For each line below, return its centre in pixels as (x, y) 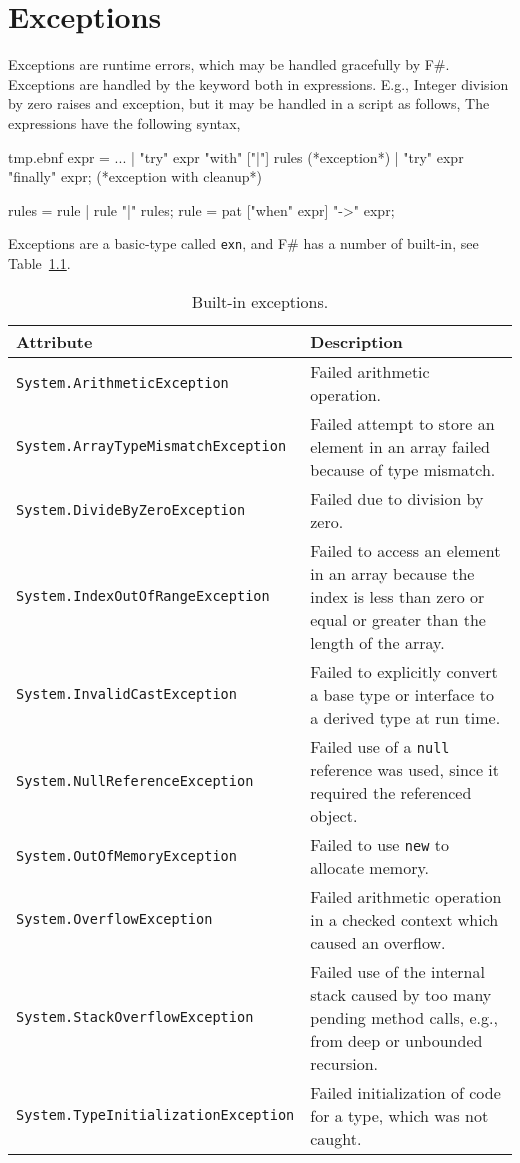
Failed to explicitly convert (404, 671)
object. (334, 815)
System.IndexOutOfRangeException (143, 596)
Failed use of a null (380, 746)
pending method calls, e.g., (404, 1017)
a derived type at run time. (405, 717)
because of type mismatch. (403, 469)
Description (356, 341)
